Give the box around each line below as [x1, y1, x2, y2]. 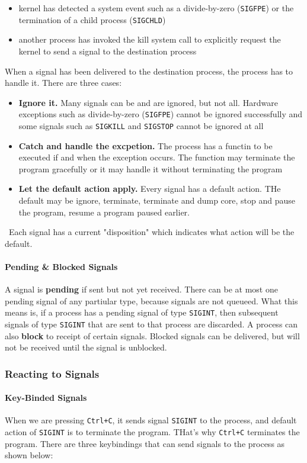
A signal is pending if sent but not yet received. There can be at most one [5, 283, 278, 295]
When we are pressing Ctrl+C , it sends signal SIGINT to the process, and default [5, 414, 297, 426]
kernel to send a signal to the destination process [18, 44, 197, 57]
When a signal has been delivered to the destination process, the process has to [5, 65, 293, 77]
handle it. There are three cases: [5, 76, 122, 89]
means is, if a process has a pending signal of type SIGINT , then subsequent [5, 306, 279, 319]
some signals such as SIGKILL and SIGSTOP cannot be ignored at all [18, 119, 264, 131]
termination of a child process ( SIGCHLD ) [18, 13, 166, 25]
